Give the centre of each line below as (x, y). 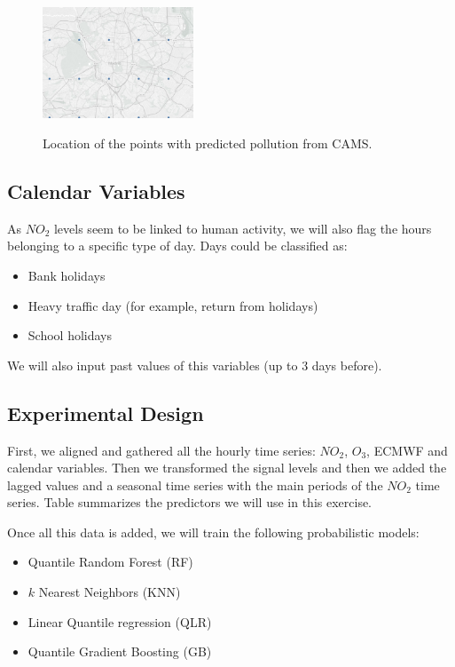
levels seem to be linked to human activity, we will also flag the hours (243, 228)
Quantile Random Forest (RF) (110, 562)
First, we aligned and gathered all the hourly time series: (161, 450)
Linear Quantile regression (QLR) (120, 621)
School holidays (70, 335)
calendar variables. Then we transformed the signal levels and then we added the (227, 468)
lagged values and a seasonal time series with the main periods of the (195, 484)
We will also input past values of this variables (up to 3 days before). (195, 365)
